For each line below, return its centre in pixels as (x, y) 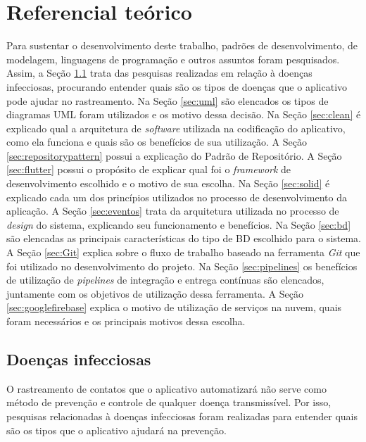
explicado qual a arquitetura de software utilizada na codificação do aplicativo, (176, 128)
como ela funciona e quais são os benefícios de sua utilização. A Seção (157, 142)
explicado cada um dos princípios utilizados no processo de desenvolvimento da (177, 197)
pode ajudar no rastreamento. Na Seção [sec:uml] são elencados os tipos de (168, 100)
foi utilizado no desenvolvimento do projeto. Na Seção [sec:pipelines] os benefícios (182, 266)
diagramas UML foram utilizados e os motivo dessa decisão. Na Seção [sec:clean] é (184, 114)
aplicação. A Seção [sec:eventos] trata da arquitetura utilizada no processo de (173, 211)
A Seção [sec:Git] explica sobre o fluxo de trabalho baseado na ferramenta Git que (183, 252)
